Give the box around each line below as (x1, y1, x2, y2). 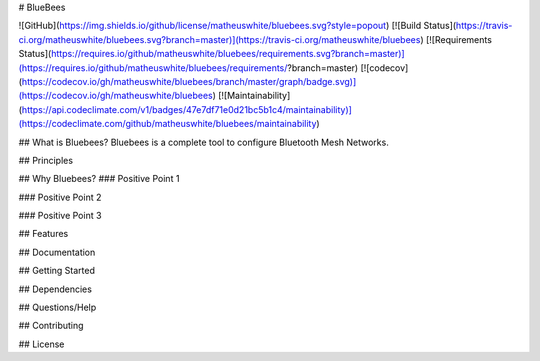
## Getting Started (18, 265, 95, 277)
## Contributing (18, 320, 84, 332)
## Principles (18, 154, 74, 166)
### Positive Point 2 (18, 191, 102, 203)
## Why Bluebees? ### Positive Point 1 (18, 173, 180, 185)
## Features (18, 228, 69, 240)
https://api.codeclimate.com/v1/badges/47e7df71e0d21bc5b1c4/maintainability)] (21, 103, 352, 115)
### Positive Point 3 (18, 210, 102, 222)
